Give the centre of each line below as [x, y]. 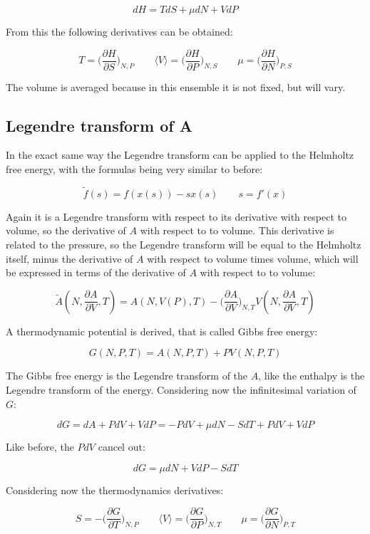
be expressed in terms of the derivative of [96, 272]
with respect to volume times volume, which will [253, 258]
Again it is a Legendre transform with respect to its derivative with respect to [176, 216]
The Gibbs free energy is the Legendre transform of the [127, 376]
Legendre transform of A [99, 125]
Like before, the [40, 447]
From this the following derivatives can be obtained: [119, 31]
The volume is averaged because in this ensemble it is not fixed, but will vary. [176, 87]
